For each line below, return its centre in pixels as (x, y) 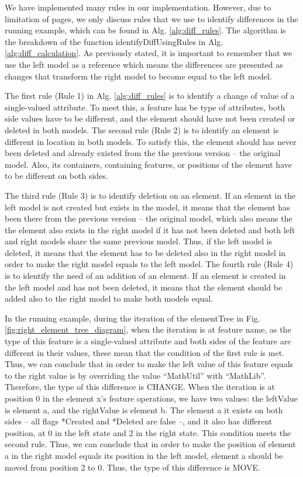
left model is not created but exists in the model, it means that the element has (147, 207)
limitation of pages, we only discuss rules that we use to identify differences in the (151, 18)
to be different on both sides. (56, 176)
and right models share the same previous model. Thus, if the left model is (139, 241)
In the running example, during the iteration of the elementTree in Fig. (132, 318)
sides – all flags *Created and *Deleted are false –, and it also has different (139, 421)
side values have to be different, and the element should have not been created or (150, 118)
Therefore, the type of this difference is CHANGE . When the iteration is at (140, 387)
